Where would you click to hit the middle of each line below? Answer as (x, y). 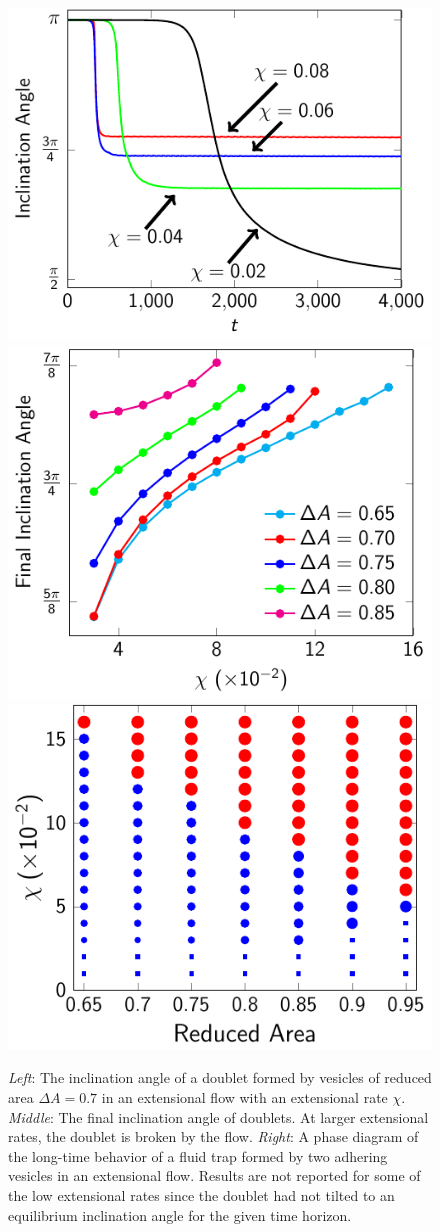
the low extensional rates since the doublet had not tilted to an (201, 1195)
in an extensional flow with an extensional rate (244, 1097)
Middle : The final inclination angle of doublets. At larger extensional (218, 1116)
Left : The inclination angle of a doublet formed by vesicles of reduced (220, 1077)
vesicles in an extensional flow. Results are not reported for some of (214, 1175)
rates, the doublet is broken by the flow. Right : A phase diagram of (213, 1136)
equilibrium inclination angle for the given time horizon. (180, 1214)
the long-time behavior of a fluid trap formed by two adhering (198, 1155)
